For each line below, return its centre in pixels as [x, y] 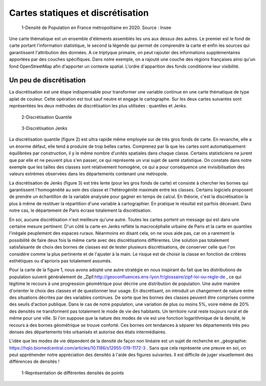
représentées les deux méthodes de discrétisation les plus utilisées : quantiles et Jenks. [98, 106]
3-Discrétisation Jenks [44, 128]
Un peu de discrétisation [48, 80]
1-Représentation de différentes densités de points [73, 373]
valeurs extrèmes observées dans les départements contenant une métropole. [89, 174]
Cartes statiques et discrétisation [79, 13]
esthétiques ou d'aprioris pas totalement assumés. [60, 261]
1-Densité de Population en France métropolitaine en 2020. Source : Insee [97, 28]
